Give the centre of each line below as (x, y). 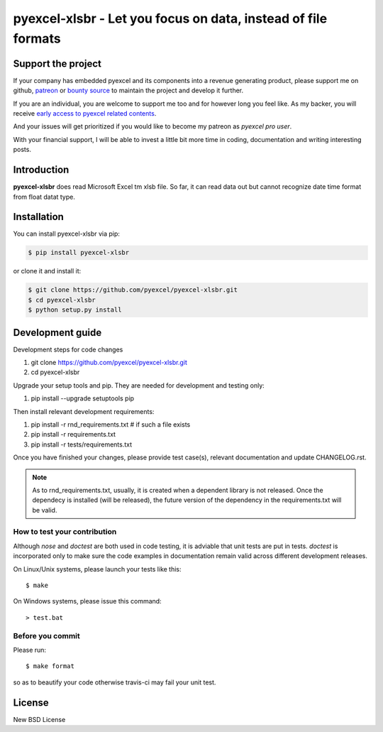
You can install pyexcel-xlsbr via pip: (67, 234)
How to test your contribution (65, 532)
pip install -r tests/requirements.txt (82, 444)
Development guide (57, 333)
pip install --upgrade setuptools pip (83, 398)
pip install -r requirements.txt (73, 435)
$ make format (50, 666)
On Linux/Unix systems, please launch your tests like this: (97, 569)
